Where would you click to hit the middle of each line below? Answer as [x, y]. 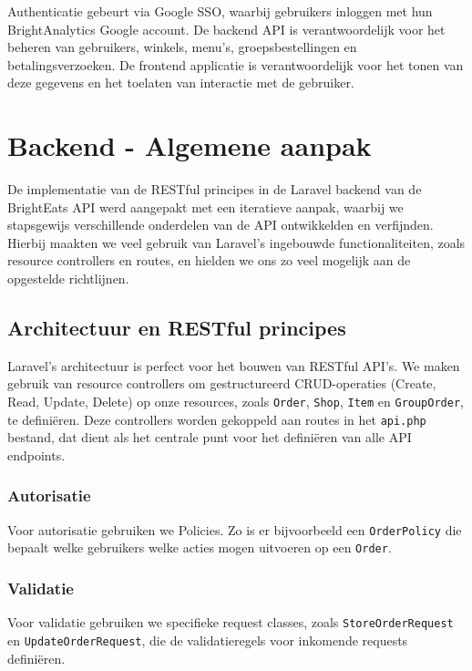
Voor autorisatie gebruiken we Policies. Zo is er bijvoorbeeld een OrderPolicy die [235, 529]
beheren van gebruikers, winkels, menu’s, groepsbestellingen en [182, 47]
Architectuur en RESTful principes [177, 328]
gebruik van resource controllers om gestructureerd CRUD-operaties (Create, [222, 383]
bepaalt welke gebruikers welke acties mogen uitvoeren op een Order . [200, 547]
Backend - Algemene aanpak [190, 145]
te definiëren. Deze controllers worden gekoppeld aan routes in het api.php [217, 419]
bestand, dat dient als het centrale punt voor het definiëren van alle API [210, 437]
